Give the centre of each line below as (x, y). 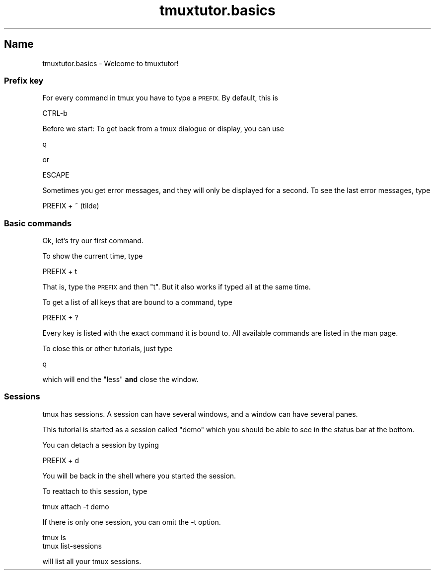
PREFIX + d (61, 460)
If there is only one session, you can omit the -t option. (132, 522)
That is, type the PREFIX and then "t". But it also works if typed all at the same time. (177, 287)
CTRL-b (55, 113)
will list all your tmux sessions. (92, 561)
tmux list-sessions (72, 546)
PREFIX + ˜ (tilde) (71, 206)
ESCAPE (56, 175)
